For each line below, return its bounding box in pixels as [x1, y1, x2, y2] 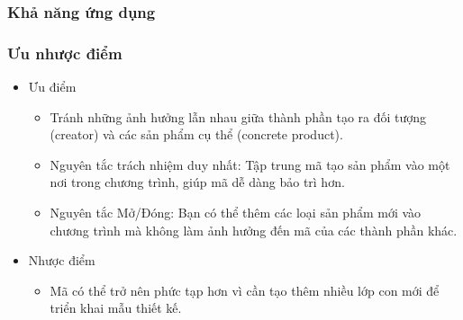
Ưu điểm [28, 77, 77, 96]
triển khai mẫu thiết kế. [50, 298, 182, 317]
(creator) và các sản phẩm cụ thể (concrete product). [50, 125, 343, 144]
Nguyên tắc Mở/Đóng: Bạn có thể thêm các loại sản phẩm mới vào [50, 203, 422, 222]
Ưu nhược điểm [7, 41, 123, 64]
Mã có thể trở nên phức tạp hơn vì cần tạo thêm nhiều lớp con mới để [50, 280, 440, 299]
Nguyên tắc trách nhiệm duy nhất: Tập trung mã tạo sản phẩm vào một [50, 155, 450, 173]
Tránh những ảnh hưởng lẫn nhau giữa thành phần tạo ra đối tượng [50, 107, 427, 126]
